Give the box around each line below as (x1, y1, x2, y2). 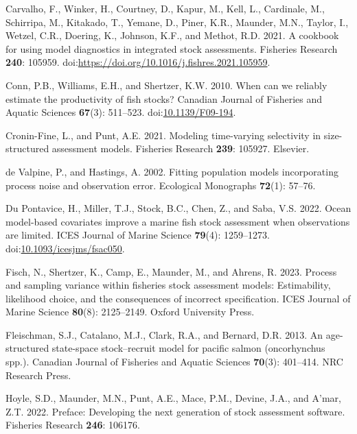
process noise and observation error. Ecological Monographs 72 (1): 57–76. (5, 178, 316, 192)
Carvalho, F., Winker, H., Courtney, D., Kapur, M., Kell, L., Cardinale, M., (5, 1, 325, 15)
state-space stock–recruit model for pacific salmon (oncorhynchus (51, 341, 325, 355)
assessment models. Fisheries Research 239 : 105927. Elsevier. (51, 141, 310, 156)
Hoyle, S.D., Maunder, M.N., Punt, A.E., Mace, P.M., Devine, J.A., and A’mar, (5, 391, 342, 405)
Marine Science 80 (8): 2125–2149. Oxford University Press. (5, 304, 255, 319)
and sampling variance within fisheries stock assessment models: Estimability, (5, 278, 331, 292)
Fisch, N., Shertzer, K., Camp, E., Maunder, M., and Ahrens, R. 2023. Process (5, 264, 337, 278)
